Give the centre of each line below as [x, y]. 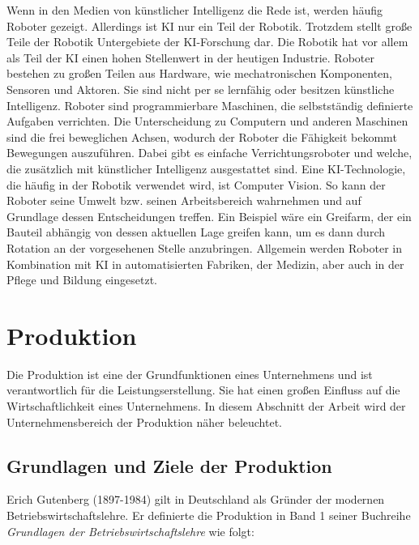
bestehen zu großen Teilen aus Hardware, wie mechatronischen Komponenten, [199, 73]
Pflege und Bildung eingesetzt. [82, 280]
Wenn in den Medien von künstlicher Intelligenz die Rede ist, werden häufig [195, 10]
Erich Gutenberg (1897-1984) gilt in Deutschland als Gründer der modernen [196, 499]
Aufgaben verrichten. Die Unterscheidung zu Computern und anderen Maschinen [207, 121]
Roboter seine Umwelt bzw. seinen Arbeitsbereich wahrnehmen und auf [184, 200]
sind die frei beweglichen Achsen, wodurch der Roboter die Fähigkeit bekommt [202, 136]
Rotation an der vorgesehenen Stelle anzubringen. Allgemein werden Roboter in [204, 247]
